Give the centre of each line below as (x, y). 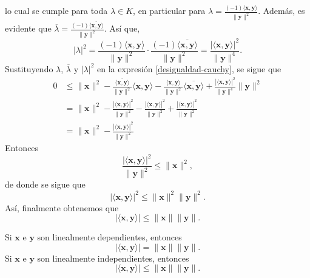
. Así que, (122, 28)
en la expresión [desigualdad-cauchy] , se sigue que (189, 68)
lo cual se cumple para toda (56, 11)
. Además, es (281, 11)
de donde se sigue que (45, 184)
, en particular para (169, 11)
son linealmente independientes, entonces (113, 258)
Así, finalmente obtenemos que (62, 207)
